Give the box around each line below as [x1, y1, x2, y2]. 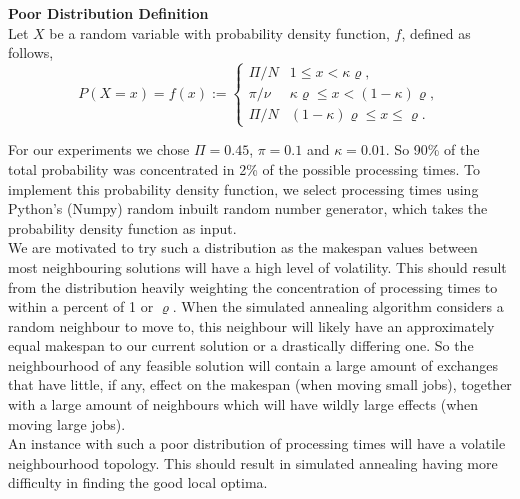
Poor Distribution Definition [8, 3, 209, 23]
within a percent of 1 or [8, 296, 154, 317]
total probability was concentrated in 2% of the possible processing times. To [8, 158, 480, 179]
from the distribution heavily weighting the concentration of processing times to [8, 276, 498, 297]
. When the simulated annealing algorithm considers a [172, 296, 504, 317]
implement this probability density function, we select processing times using [8, 178, 479, 199]
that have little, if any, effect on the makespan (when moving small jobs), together [8, 374, 512, 395]
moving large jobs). [8, 413, 126, 434]
